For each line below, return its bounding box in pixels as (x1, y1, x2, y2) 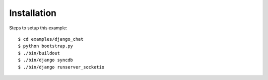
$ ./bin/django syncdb (18, 57, 73, 63)
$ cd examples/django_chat (18, 36, 84, 42)
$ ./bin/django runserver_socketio (18, 64, 105, 70)
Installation (9, 7, 57, 18)
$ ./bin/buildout (18, 50, 60, 56)
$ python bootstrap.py (18, 43, 73, 49)
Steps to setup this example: (9, 25, 67, 31)
